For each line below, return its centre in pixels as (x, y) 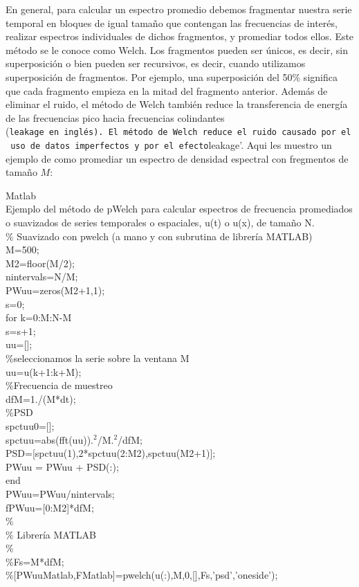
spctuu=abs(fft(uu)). (49, 439)
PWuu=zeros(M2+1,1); (55, 290)
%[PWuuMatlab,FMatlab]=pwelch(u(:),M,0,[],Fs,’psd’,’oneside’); (142, 575)
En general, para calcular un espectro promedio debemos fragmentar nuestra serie (179, 9)
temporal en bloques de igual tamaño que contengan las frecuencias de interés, (172, 22)
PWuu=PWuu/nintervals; (60, 493)
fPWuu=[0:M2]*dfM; (50, 507)
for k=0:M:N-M (39, 317)
